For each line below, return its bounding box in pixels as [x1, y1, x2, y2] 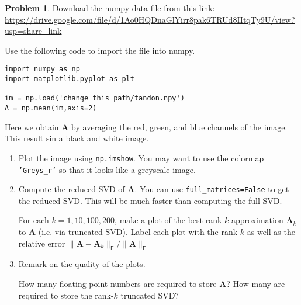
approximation [231, 214, 283, 226]
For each [18, 214, 49, 226]
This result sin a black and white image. [5, 132, 149, 144]
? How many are [226, 277, 285, 289]
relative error [18, 237, 65, 249]
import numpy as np [5, 65, 80, 74]
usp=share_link [5, 25, 62, 37]
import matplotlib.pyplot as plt [5, 75, 134, 84]
